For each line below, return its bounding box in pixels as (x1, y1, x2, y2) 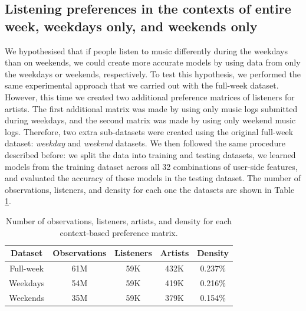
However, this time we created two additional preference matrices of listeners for (5, 90, 295, 103)
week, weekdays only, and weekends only (5, 17, 258, 35)
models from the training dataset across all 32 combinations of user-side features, (5, 160, 298, 172)
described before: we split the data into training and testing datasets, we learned (5, 148, 296, 161)
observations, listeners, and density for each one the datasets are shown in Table (5, 183, 295, 195)
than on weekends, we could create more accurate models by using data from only (5, 56, 301, 68)
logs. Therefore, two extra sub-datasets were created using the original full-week (5, 125, 294, 138)
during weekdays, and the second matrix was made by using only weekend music (5, 114, 296, 126)
